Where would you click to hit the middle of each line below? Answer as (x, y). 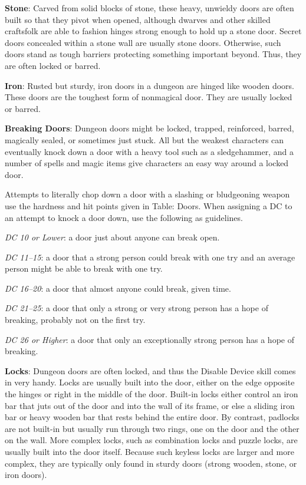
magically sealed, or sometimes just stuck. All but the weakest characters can (144, 139)
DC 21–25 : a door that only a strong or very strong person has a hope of (136, 308)
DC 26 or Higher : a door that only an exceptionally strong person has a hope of (149, 339)
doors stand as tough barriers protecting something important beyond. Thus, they (153, 54)
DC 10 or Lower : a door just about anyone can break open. (112, 237)
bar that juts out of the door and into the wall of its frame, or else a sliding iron (150, 405)
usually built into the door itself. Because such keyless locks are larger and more (149, 451)
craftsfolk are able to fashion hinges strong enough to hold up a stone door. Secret (153, 31)
